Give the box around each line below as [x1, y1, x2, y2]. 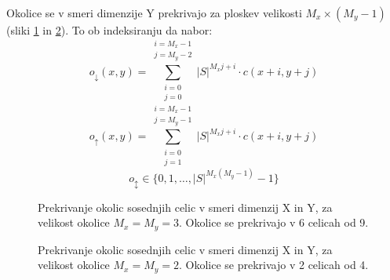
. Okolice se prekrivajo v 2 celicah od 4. [179, 256, 369, 273]
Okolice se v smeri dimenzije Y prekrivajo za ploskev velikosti [6, 5, 302, 20]
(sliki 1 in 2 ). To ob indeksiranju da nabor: [6, 22, 213, 38]
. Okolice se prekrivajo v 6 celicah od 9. [179, 214, 369, 231]
